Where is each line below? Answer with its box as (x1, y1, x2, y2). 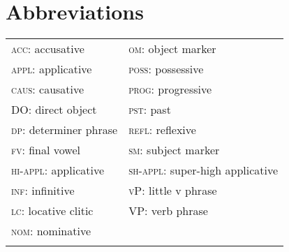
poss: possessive (128, 61, 204, 77)
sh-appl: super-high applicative (128, 162, 279, 179)
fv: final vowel (11, 142, 80, 158)
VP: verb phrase (128, 202, 208, 219)
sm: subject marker (128, 142, 220, 158)
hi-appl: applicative (11, 162, 105, 179)
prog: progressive (128, 81, 212, 98)
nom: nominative (11, 223, 91, 239)
